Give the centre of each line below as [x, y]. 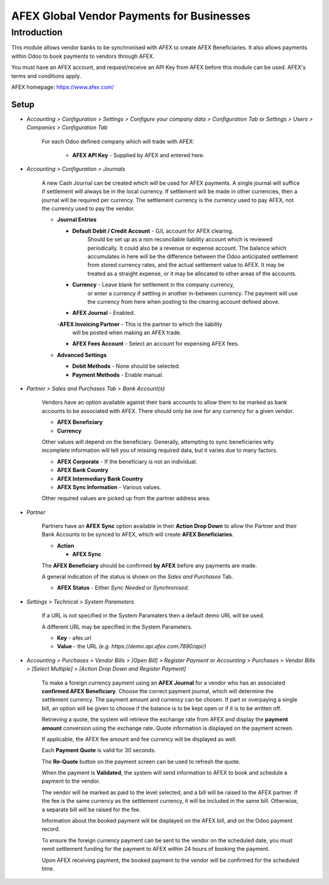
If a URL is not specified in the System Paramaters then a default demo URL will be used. [153, 616]
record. [51, 829]
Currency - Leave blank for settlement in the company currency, [153, 285]
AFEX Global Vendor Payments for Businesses [131, 16]
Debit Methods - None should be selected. [126, 366]
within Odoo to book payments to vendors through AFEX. [83, 56]
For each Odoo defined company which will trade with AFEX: [118, 141]
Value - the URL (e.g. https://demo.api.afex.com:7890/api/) [132, 646]
